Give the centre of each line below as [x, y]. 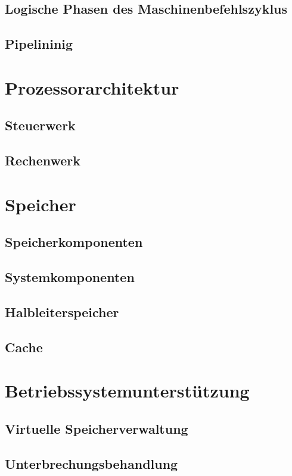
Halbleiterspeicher [62, 311]
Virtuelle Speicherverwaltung [97, 428]
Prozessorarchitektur [92, 87]
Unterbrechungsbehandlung [91, 463]
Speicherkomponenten [74, 242]
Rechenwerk [43, 160]
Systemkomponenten [70, 277]
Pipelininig [39, 44]
